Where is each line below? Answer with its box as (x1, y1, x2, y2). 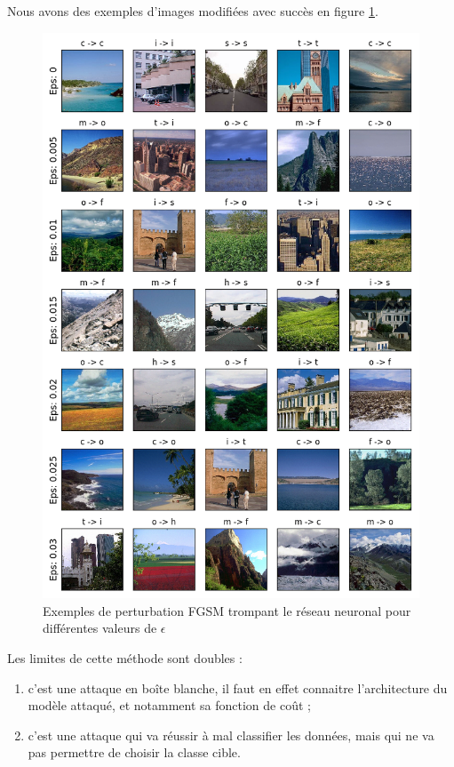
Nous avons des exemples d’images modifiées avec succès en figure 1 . (7, 2, 378, 20)
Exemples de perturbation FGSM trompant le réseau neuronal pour (43, 601, 411, 619)
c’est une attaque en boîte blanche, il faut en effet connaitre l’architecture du (28, 678, 448, 697)
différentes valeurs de (43, 619, 157, 637)
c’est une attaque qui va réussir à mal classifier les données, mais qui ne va (28, 725, 434, 744)
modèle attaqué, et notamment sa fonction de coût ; (28, 696, 311, 715)
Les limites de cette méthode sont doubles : (7, 648, 243, 667)
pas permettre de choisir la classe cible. (28, 743, 241, 762)
